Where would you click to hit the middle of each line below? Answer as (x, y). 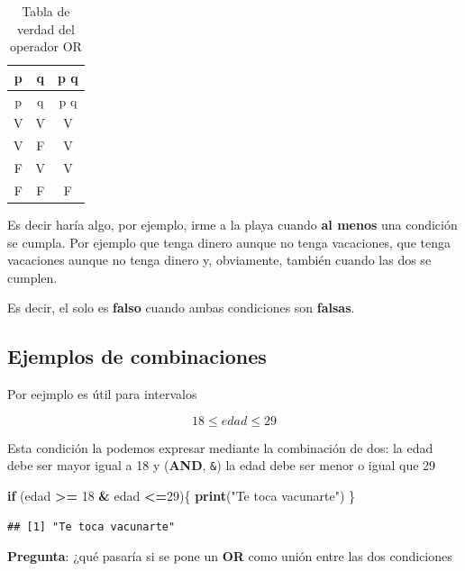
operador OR (46, 46)
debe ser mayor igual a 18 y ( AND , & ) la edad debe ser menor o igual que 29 (222, 465)
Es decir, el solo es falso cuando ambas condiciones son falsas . (181, 308)
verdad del (46, 28)
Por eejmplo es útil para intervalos (102, 394)
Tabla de (46, 11)
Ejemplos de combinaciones (137, 356)
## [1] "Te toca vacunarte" (91, 526)
